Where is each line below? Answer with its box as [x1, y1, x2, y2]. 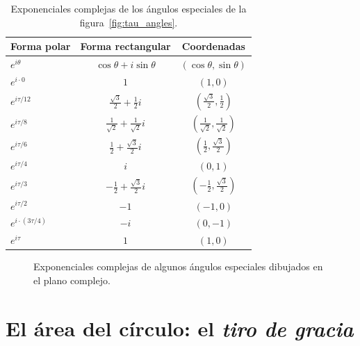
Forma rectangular [80, 39, 171, 53]
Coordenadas [181, 39, 245, 53]
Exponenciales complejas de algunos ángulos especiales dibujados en [33, 259, 323, 274]
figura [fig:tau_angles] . [79, 15, 178, 29]
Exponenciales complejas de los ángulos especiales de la [10, 1, 247, 15]
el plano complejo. [33, 272, 111, 287]
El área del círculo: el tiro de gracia [6, 313, 354, 343]
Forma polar [10, 39, 71, 53]
